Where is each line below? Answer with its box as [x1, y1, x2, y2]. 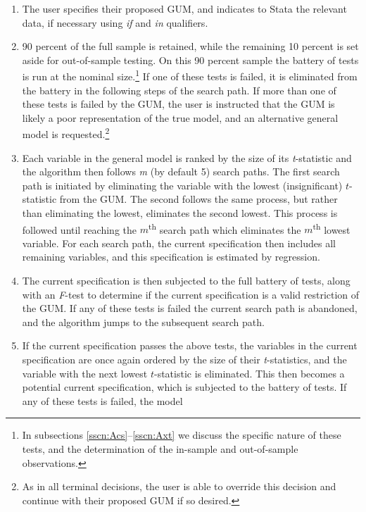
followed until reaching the [22, 222, 137, 237]
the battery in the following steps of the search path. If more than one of [22, 82, 336, 97]
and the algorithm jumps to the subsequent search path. [22, 314, 265, 329]
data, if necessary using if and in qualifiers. [22, 15, 208, 30]
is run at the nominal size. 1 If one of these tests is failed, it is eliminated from [22, 67, 358, 84]
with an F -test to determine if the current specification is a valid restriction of [22, 287, 360, 301]
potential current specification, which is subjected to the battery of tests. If [22, 380, 347, 394]
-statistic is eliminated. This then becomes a [153, 366, 345, 380]
